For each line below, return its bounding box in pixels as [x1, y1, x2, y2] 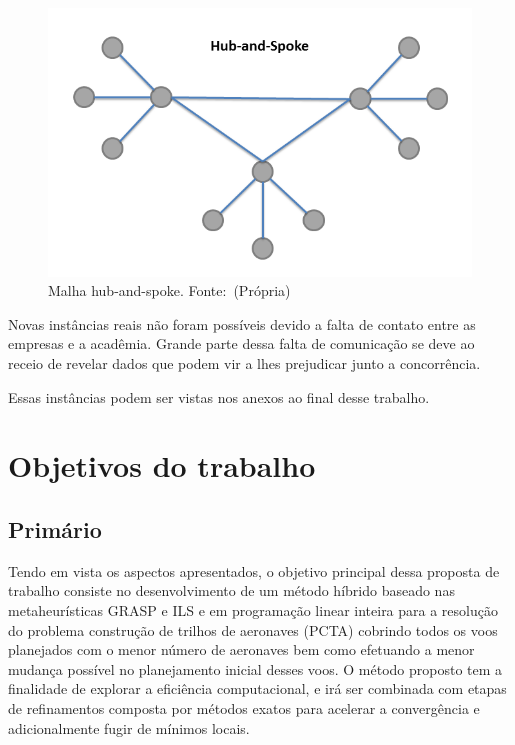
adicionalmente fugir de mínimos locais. [8, 717, 250, 738]
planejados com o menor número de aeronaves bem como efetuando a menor [8, 639, 475, 660]
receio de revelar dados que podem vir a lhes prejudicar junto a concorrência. [8, 353, 481, 374]
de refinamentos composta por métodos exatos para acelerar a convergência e [8, 698, 480, 718]
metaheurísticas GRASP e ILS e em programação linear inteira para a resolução [8, 600, 498, 621]
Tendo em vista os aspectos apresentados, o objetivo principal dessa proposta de [8, 560, 500, 581]
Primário [8, 514, 102, 545]
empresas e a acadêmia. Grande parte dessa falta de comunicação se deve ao [8, 333, 475, 354]
